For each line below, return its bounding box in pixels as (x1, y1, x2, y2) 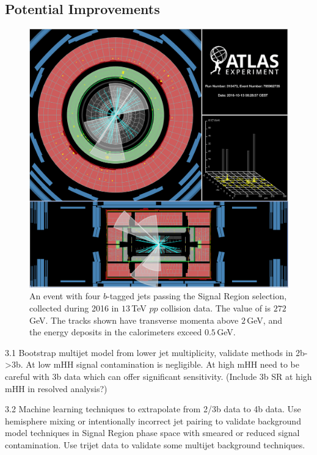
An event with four (29, 289, 101, 302)
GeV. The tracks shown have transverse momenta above (29, 313, 239, 326)
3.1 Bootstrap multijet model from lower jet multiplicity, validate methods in (5, 346, 293, 359)
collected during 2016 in (29, 301, 119, 314)
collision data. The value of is (161, 301, 271, 314)
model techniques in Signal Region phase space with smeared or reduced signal (5, 426, 300, 439)
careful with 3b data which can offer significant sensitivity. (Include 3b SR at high (5, 369, 312, 382)
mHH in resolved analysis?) (5, 382, 107, 395)
